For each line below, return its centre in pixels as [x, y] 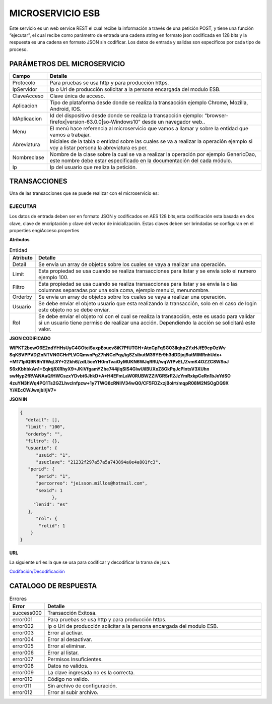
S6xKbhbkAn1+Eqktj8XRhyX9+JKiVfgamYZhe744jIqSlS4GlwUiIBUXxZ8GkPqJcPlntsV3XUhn [109, 369]
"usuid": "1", [53, 455]
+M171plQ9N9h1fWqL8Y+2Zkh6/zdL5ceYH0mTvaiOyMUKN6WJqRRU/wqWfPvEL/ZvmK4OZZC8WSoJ [119, 362]
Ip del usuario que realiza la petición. [93, 167]
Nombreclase [28, 157]
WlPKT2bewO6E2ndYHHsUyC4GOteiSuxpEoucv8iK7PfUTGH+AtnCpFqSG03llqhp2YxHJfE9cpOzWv [118, 348]
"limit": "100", [45, 427]
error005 [23, 646]
